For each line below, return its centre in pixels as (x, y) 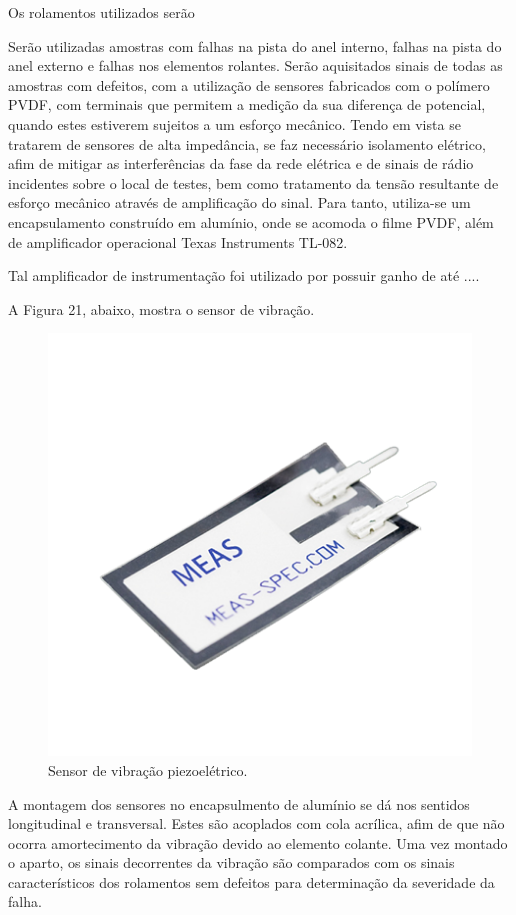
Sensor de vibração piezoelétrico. (148, 769)
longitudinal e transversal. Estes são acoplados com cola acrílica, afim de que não (256, 823)
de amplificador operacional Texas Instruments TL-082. (178, 241)
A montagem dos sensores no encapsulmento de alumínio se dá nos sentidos (239, 803)
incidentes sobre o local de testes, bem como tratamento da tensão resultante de (253, 182)
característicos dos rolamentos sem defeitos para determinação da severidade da (251, 881)
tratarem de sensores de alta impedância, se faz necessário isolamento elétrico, (247, 143)
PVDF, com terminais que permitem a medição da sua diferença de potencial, (247, 104)
